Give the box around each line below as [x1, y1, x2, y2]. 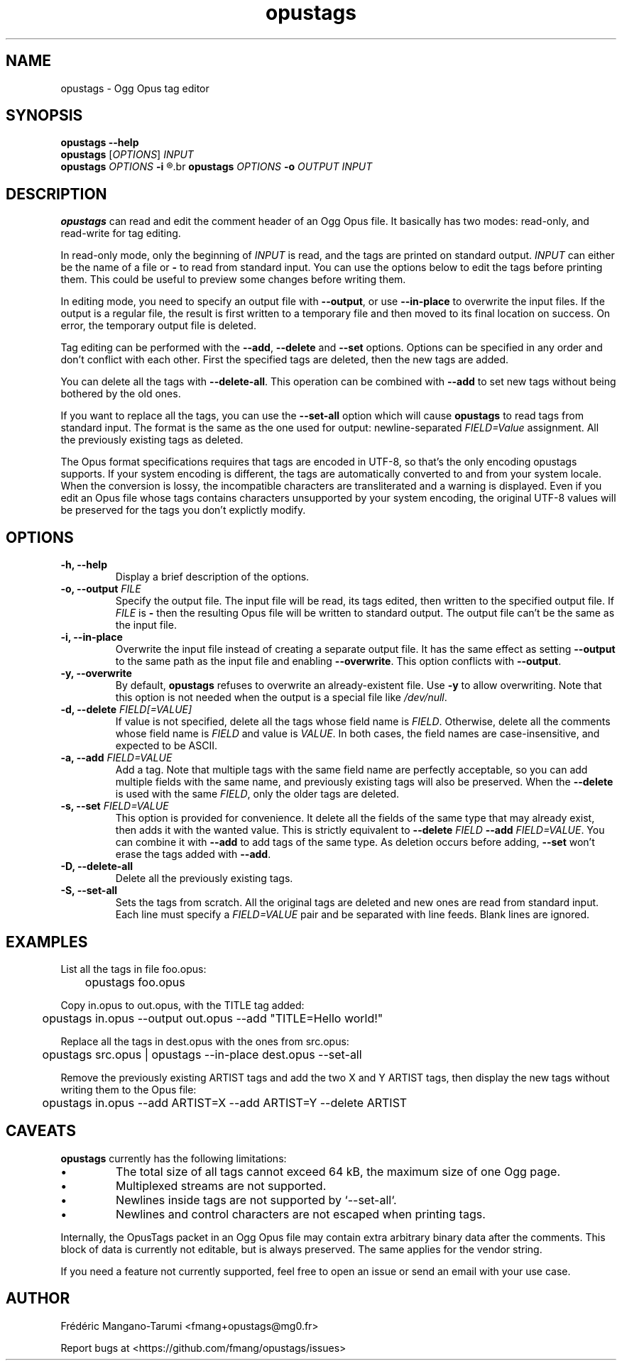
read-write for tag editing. [60, 227, 181, 240]
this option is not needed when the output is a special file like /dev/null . [115, 691, 447, 704]
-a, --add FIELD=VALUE [60, 751, 173, 764]
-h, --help [60, 558, 107, 571]
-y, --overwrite [60, 667, 132, 680]
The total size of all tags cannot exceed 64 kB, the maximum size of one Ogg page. [116, 1164, 560, 1179]
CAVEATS [6, 1122, 76, 1140]
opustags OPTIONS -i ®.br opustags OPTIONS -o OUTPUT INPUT [60, 160, 373, 173]
